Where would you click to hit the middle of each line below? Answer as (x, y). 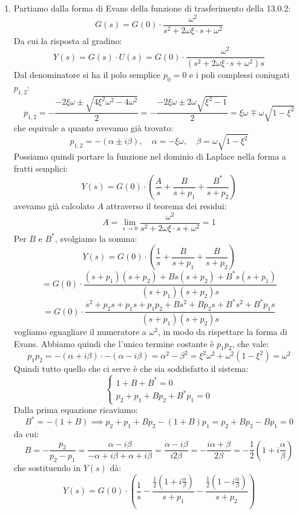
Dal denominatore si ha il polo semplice (87, 75)
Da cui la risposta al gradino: (68, 40)
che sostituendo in (47, 468)
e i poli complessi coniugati (239, 75)
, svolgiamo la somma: (96, 238)
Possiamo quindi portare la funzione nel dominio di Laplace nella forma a (150, 156)
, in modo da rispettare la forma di (222, 331)
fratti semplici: (41, 168)
